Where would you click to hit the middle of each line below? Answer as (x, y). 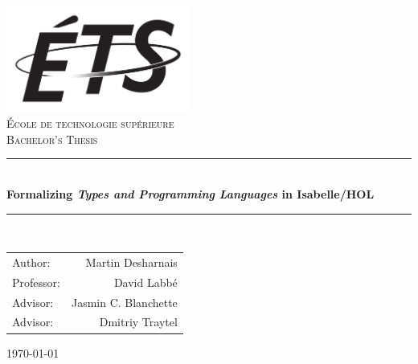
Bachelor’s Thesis (52, 139)
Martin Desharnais (131, 262)
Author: (31, 262)
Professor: (36, 282)
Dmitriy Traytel (138, 322)
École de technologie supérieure (90, 123)
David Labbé (145, 282)
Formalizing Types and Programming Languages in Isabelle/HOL (191, 193)
